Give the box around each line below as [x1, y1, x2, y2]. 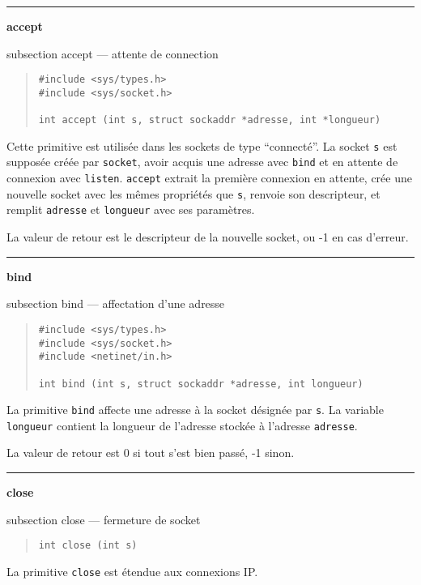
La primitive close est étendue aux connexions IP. [6, 562, 258, 579]
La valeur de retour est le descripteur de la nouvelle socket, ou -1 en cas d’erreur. [6, 228, 409, 246]
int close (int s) [38, 540, 138, 552]
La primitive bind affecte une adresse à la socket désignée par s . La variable [6, 401, 384, 418]
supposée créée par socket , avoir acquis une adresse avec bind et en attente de [6, 153, 398, 170]
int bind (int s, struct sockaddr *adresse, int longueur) [38, 378, 364, 390]
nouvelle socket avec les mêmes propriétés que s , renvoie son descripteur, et [6, 185, 381, 202]
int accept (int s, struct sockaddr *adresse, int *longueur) [38, 114, 381, 126]
